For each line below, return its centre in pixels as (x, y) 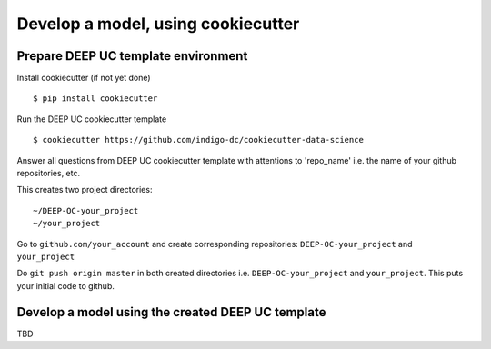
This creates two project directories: (85, 190)
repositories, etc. (49, 174)
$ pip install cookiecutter (95, 99)
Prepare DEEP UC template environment (132, 56)
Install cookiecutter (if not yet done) (84, 78)
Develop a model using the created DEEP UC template (171, 312)
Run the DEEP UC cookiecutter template (92, 119)
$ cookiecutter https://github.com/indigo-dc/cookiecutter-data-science (198, 140)
